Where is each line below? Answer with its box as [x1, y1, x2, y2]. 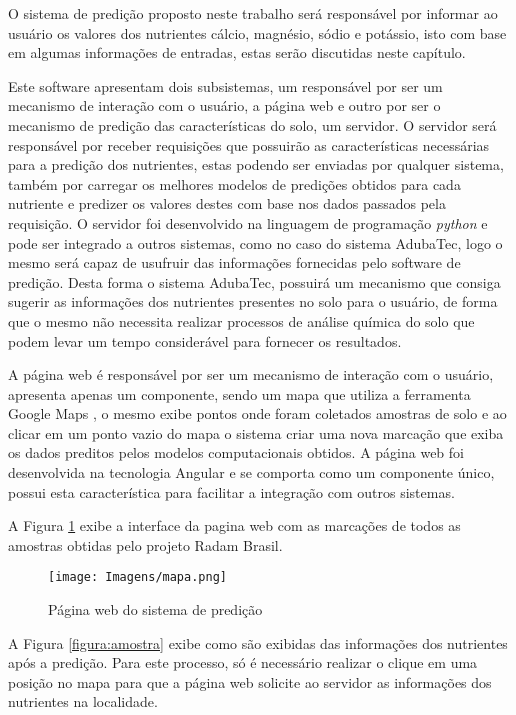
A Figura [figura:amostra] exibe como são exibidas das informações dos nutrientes [8, 632, 508, 653]
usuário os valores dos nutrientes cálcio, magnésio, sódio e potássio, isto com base [8, 22, 507, 43]
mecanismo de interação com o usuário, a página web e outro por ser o [8, 95, 441, 116]
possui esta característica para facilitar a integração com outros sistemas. [8, 481, 455, 502]
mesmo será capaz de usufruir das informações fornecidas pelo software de [8, 252, 461, 273]
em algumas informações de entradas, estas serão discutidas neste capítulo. [8, 42, 466, 63]
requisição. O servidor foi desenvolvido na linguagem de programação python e [8, 212, 488, 233]
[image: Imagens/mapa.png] [48, 570, 227, 585]
